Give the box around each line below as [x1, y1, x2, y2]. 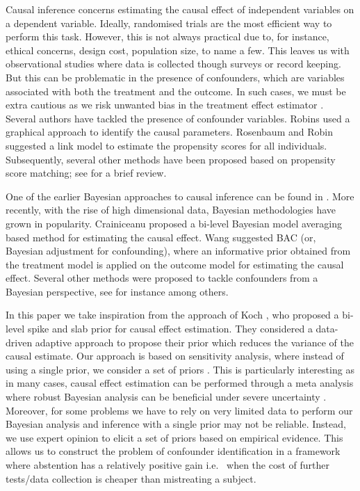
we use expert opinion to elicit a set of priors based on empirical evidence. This [6, 430, 343, 444]
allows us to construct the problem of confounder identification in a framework [6, 444, 341, 458]
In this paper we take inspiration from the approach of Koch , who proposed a [6, 307, 339, 322]
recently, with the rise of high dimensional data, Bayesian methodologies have [6, 202, 336, 217]
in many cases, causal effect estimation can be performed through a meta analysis [6, 376, 354, 390]
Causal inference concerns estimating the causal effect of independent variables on [6, 2, 354, 16]
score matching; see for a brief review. [6, 166, 167, 180]
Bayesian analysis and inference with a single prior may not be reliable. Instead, [6, 417, 346, 431]
